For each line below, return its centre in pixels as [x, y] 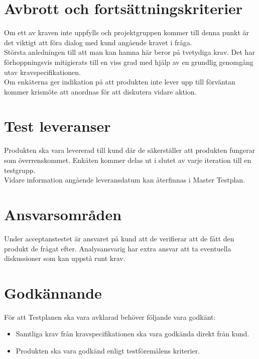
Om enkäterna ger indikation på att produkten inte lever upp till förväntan [120, 82]
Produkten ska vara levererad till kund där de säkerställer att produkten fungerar [130, 150]
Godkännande [53, 292]
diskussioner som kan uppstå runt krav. [65, 258]
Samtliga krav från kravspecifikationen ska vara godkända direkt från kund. [133, 334]
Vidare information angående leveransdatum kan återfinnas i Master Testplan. [125, 180]
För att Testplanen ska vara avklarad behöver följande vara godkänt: [110, 317]
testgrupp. [20, 170]
